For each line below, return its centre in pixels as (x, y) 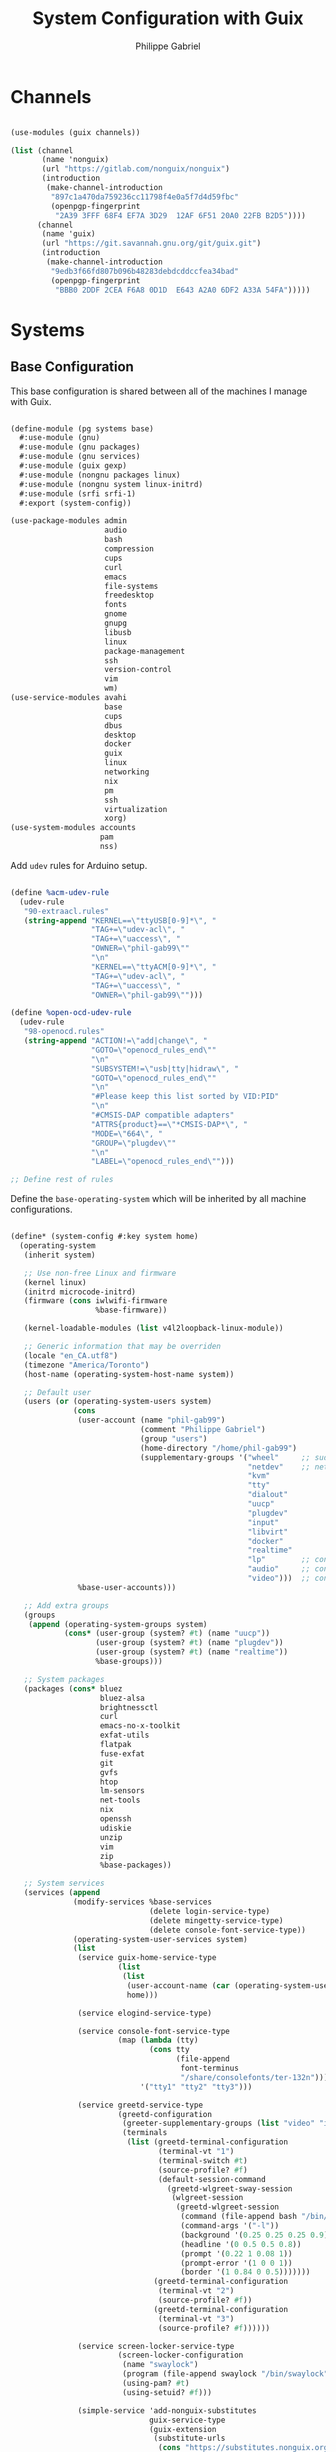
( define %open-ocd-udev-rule (71, 1013)
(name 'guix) (69, 234)
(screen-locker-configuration (180, 2355)
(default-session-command (212, 2179)
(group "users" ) (173, 1438)
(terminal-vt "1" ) (196, 2152)
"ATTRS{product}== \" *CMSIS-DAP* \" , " (169, 1124)
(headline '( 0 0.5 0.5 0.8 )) (241, 2244)
